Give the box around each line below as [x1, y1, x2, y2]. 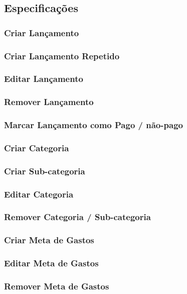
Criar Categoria [4, 141, 69, 154]
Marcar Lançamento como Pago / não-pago [4, 119, 183, 131]
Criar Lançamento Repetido [4, 49, 120, 62]
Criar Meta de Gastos [4, 234, 94, 246]
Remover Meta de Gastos [4, 279, 109, 292]
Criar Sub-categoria [4, 164, 85, 177]
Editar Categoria [4, 187, 74, 200]
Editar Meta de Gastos [4, 257, 99, 269]
